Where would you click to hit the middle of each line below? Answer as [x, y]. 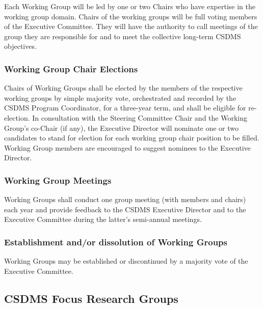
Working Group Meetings [58, 180]
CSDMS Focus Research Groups [91, 298]
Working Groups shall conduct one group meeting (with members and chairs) [125, 199]
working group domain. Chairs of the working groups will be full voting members [131, 16]
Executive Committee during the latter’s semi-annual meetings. [103, 219]
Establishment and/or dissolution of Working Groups [116, 242]
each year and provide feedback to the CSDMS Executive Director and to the [125, 209]
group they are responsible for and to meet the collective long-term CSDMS [123, 36]
